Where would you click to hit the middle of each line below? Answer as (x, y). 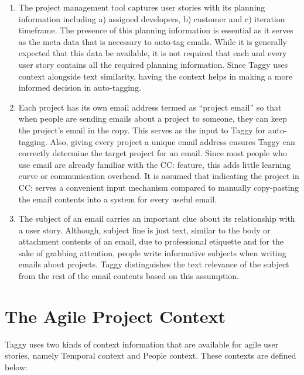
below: (16, 367)
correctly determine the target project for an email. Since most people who (153, 153)
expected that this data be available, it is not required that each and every (153, 53)
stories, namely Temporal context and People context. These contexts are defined (151, 355)
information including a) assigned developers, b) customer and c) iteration (152, 18)
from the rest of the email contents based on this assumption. (129, 276)
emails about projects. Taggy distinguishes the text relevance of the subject (154, 264)
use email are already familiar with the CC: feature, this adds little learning (155, 164)
